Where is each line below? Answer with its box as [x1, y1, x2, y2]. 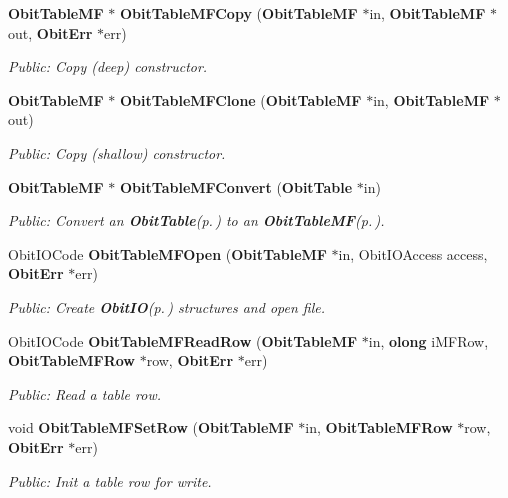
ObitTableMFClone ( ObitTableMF [120, 89, 362, 110]
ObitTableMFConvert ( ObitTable [120, 176, 353, 197]
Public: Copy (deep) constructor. [8, 56, 208, 77]
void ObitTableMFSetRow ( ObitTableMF [8, 417, 294, 438]
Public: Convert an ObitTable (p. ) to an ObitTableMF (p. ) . [8, 210, 385, 231]
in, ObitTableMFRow [305, 417, 453, 438]
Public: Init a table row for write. [8, 470, 212, 491]
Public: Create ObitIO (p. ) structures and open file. [8, 296, 325, 317]
